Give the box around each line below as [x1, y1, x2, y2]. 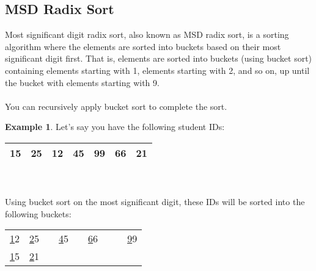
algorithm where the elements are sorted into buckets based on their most [5, 40, 281, 52]
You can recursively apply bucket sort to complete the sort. [5, 99, 227, 112]
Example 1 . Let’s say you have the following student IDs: [5, 120, 225, 133]
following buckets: [5, 207, 72, 220]
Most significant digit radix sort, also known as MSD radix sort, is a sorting [5, 28, 289, 41]
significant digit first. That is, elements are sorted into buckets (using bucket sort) [5, 52, 312, 65]
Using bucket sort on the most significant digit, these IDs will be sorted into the [5, 195, 305, 208]
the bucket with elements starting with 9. [5, 76, 160, 89]
